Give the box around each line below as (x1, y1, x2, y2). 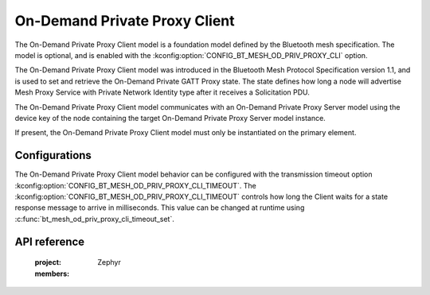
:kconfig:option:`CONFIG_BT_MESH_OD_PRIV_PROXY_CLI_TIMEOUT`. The (14, 180, 256, 190)
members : (34, 269, 70, 278)
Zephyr (97, 258, 121, 267)
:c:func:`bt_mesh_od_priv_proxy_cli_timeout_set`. (14, 214, 175, 223)
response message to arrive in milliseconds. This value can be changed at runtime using (14, 203, 305, 212)
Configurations (14, 149, 92, 162)
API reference (14, 235, 85, 248)
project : (34, 258, 61, 267)
